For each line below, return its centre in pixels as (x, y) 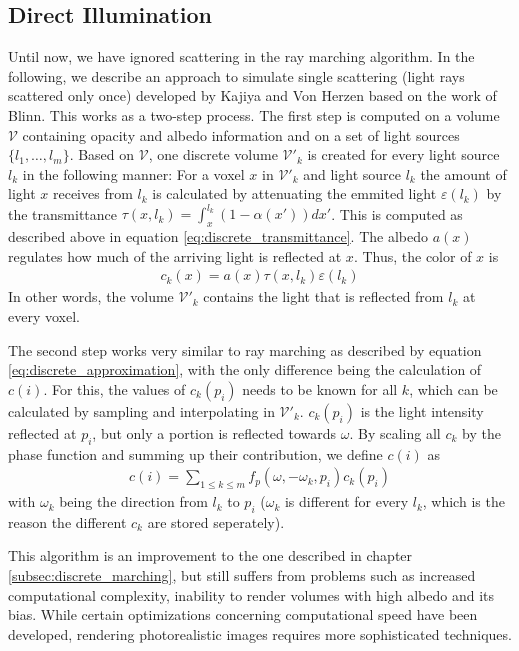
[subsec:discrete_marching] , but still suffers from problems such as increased (242, 575)
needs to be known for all (320, 388)
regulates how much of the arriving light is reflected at (175, 255)
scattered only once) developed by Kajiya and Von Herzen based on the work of (252, 95)
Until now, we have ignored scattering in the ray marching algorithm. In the (241, 56)
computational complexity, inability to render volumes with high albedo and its (251, 594)
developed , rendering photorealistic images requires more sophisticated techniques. (260, 633)
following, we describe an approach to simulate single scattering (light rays (236, 75)
